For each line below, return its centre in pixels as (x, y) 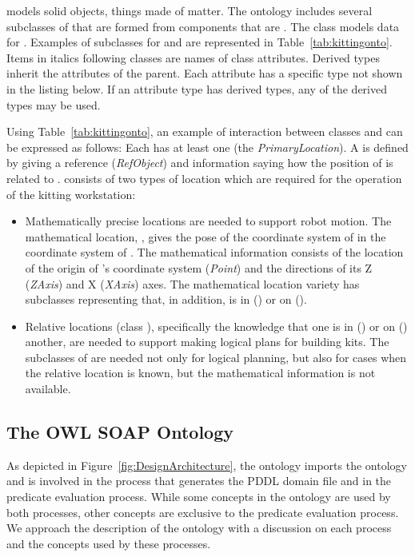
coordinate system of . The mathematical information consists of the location (214, 252)
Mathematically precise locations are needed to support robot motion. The (208, 221)
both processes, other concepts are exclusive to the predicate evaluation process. (203, 512)
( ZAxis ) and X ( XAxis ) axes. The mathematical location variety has (192, 283)
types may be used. (54, 104)
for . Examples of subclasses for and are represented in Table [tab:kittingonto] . (200, 42)
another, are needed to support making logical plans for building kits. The (207, 342)
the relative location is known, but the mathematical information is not (200, 373)
